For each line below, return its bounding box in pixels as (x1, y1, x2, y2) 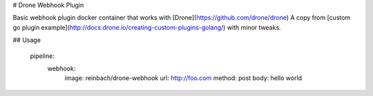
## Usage (12, 36, 41, 44)
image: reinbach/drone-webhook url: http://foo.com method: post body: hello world (64, 74, 303, 82)
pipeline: (30, 52, 55, 60)
